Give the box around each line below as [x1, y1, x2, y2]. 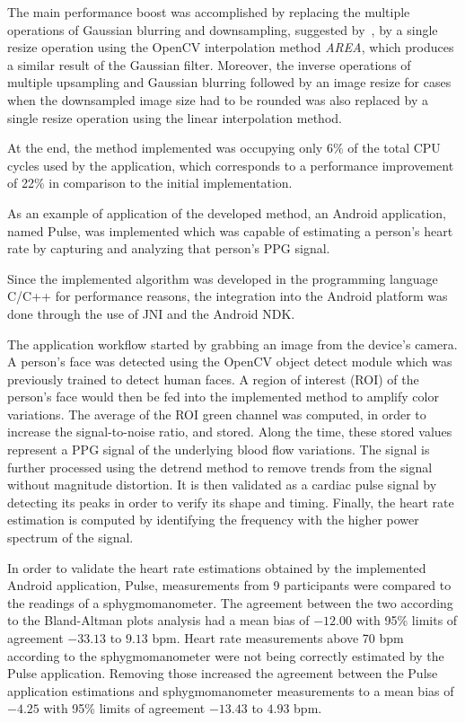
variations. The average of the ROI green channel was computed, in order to [7, 404, 426, 423]
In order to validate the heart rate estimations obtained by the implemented [7, 558, 426, 577]
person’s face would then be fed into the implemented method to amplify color [7, 387, 439, 406]
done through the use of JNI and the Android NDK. [7, 304, 295, 322]
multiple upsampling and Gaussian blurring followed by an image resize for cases [7, 73, 452, 92]
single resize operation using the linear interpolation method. [7, 108, 342, 127]
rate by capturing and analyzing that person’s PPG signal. [7, 239, 330, 258]
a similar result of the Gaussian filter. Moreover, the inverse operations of [7, 55, 411, 74]
